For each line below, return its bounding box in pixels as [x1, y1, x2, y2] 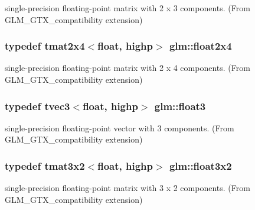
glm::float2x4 [169, 38, 232, 53]
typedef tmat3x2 [5, 158, 85, 173]
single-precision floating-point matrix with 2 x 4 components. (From [5, 62, 250, 74]
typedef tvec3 [5, 98, 70, 113]
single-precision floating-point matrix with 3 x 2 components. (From [5, 182, 250, 194]
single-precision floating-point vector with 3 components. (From [5, 121, 234, 134]
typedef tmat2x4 [5, 38, 85, 53]
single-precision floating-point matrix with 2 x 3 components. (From [5, 2, 250, 14]
